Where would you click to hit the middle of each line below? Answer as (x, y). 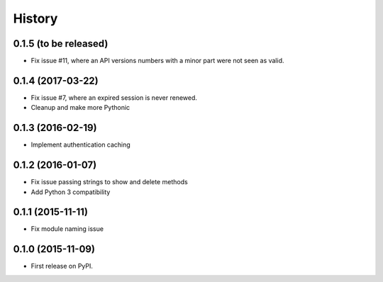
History (35, 18)
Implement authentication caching (81, 145)
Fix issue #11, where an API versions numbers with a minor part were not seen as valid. (157, 61)
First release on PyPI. (62, 266)
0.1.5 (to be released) (61, 44)
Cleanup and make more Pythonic (81, 108)
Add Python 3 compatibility (71, 192)
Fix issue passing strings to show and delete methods (109, 182)
